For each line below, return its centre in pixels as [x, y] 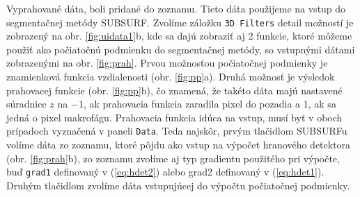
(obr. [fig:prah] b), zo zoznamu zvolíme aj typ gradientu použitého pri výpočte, [173, 158]
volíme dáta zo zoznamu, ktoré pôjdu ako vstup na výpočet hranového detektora [179, 145]
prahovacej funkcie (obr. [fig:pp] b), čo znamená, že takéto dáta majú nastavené [174, 90]
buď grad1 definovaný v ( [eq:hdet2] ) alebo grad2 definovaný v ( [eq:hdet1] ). [165, 172]
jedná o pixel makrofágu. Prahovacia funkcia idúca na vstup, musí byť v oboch [174, 117]
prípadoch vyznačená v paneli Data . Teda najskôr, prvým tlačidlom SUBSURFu [177, 131]
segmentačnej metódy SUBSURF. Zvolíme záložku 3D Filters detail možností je [180, 22]
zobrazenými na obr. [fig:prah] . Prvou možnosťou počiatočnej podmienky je [167, 63]
